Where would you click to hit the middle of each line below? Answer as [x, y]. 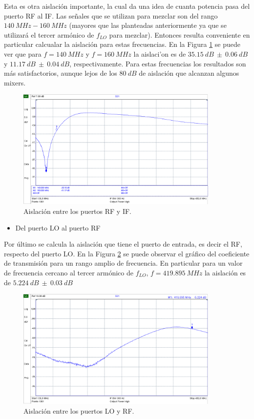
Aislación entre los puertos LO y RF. [79, 410]
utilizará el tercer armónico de [49, 34]
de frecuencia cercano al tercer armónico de [69, 273]
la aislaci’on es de [160, 53]
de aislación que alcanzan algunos [189, 73]
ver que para [23, 53]
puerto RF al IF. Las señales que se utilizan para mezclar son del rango [111, 15]
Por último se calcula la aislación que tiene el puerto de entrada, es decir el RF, [123, 244]
